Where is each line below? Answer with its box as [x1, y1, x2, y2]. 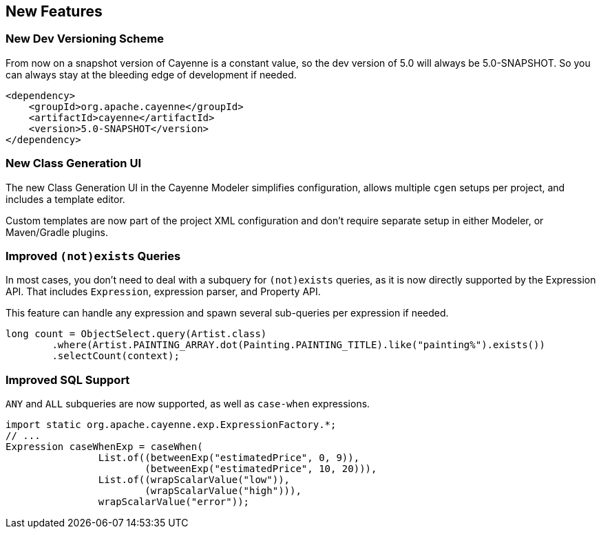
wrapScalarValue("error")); [98, 496, 250, 508]
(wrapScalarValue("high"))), [145, 485, 302, 497]
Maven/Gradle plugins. [6, 226, 108, 238]
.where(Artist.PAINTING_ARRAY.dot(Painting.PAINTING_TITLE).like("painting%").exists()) [52, 339, 545, 351]
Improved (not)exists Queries [6, 248, 181, 263]
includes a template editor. [6, 193, 125, 205]
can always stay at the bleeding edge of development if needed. [6, 68, 297, 81]
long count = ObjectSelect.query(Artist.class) [6, 328, 267, 340]
